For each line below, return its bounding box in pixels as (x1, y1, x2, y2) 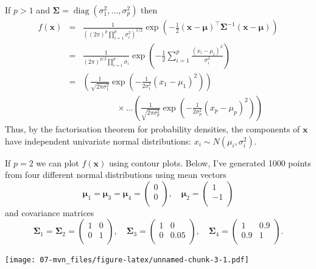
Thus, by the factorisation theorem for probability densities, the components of (5, 123, 300, 135)
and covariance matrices (5, 206, 94, 219)
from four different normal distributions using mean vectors (5, 168, 226, 181)
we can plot (36, 156, 79, 169)
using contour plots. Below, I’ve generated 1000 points (108, 156, 311, 169)
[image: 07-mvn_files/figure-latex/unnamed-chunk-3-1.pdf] (5, 256, 249, 265)
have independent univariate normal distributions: (5, 134, 191, 147)
